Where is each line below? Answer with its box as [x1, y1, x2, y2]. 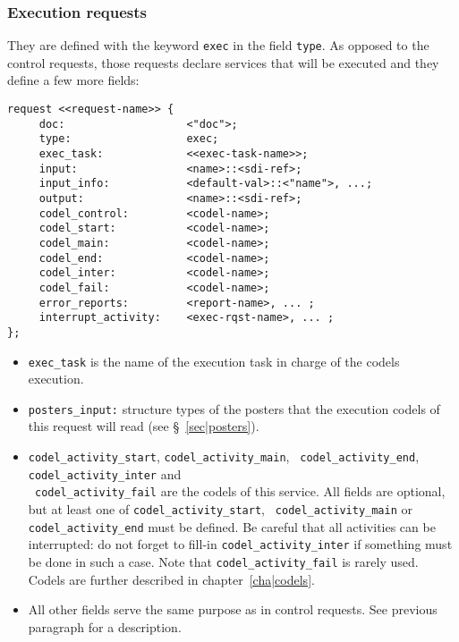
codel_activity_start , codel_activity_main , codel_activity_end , [28, 447, 420, 466]
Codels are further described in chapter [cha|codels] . [28, 570, 315, 588]
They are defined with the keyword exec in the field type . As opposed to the [7, 36, 429, 55]
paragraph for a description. [28, 617, 182, 636]
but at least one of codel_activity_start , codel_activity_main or [28, 500, 413, 519]
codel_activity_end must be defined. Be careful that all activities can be [28, 517, 436, 536]
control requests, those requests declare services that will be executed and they [7, 53, 439, 72]
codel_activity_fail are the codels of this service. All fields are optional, [34, 482, 446, 501]
